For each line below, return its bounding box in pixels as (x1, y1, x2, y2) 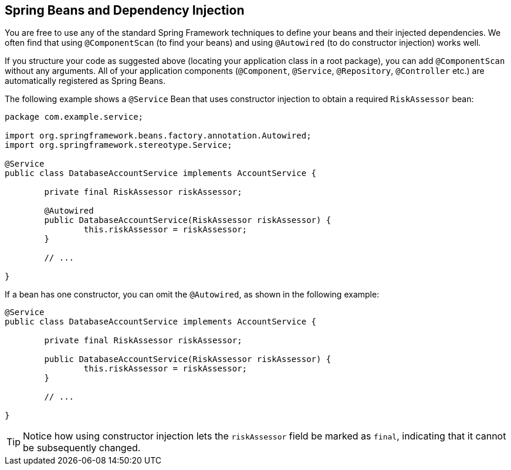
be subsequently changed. (23, 442, 141, 454)
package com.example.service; (5, 112, 144, 122)
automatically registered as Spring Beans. (5, 76, 165, 86)
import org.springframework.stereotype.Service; (5, 140, 232, 150)
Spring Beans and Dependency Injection (5, 3, 245, 18)
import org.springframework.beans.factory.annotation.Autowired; (5, 131, 312, 141)
